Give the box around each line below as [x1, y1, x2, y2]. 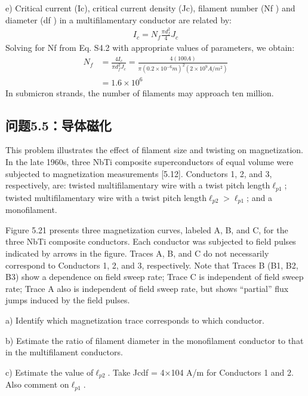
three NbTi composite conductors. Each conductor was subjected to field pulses [5, 235, 296, 248]
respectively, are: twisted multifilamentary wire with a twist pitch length [5, 179, 270, 191]
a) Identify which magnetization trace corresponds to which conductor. [5, 313, 264, 326]
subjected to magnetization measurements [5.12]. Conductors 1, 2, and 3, [5, 167, 272, 179]
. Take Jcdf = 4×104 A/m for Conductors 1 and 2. [107, 365, 294, 378]
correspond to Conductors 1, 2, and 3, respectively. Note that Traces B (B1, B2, [5, 258, 298, 271]
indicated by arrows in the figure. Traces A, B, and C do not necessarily [5, 246, 269, 259]
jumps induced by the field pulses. [5, 294, 130, 306]
